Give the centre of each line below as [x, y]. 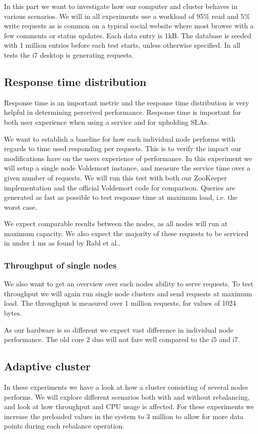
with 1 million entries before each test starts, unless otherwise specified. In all [122, 45]
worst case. [21, 207]
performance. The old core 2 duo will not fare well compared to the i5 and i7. [122, 339]
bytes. [13, 313]
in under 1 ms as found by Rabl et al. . [62, 243]
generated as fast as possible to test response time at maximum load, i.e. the [121, 197]
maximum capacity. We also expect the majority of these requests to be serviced [126, 233]
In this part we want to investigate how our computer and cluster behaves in [121, 6]
